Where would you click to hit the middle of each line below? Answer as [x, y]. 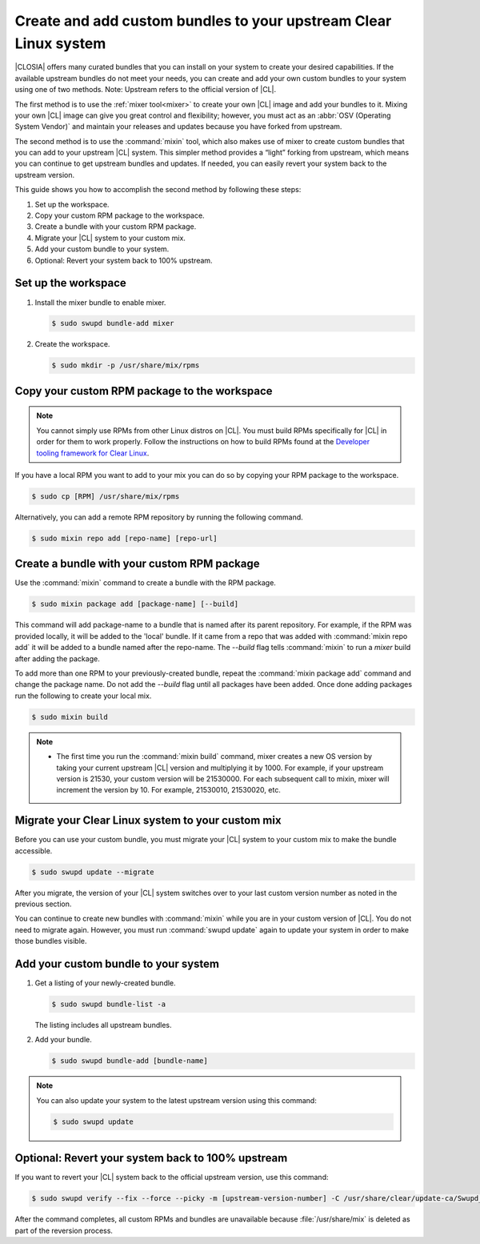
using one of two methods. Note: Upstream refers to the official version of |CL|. [145, 90]
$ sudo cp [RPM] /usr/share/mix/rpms [106, 496]
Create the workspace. [72, 344]
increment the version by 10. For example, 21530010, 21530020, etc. [169, 790]
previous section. [43, 904]
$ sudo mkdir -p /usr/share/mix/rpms [126, 365]
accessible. [34, 851]
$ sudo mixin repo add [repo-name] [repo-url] [124, 538]
